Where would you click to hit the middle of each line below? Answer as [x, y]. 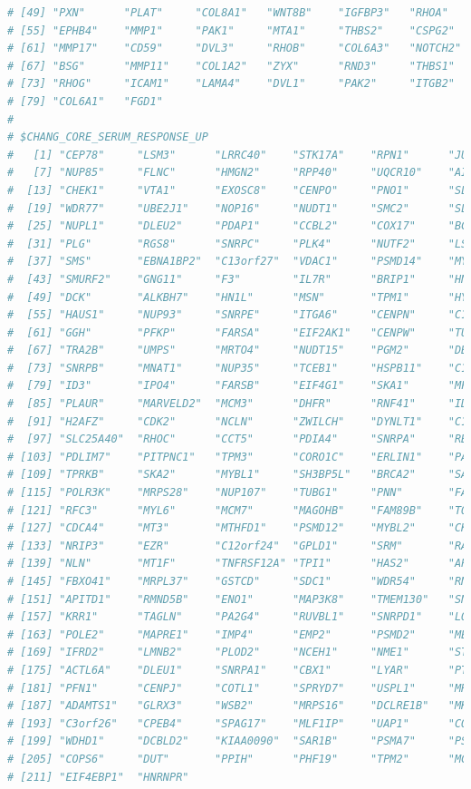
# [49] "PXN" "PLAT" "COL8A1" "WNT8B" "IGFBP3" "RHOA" [228, 13]
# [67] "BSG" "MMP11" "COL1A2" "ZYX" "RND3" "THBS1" [231, 66]
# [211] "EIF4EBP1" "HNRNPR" [98, 777]
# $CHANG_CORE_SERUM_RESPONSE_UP [108, 137]
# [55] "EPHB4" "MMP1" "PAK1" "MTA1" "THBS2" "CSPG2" [231, 30]
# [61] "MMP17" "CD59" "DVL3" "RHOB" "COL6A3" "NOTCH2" [235, 49]
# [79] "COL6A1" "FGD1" [85, 101]
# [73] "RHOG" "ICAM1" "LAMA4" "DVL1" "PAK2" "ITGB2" [231, 84]
